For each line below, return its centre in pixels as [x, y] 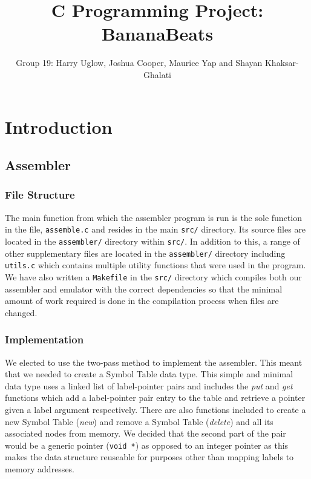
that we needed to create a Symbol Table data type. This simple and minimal [149, 374]
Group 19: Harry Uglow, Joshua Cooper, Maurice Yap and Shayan [139, 63]
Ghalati [157, 74]
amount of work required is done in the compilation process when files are [142, 301]
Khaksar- [282, 63]
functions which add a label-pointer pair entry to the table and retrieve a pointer [155, 398]
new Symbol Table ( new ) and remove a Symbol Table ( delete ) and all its [139, 421]
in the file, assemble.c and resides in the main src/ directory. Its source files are [155, 229]
